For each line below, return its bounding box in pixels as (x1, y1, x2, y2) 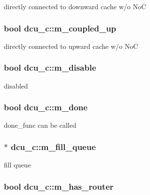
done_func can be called (4, 120, 76, 130)
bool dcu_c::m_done (4, 101, 88, 113)
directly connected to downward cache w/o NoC (4, 1, 147, 11)
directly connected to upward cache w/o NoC (4, 41, 138, 51)
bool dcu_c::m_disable (4, 61, 96, 74)
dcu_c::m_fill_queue (11, 140, 96, 152)
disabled (4, 80, 28, 90)
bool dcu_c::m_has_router (4, 180, 114, 192)
